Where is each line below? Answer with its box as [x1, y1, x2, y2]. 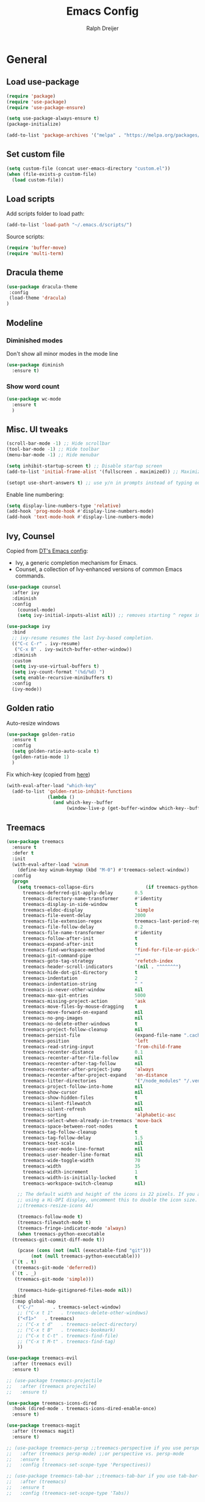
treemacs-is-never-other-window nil [22, 986, 143, 993]
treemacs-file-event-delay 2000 [22, 913, 146, 919]
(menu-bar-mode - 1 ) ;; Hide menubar [6, 452, 99, 458]
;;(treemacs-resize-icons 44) [17, 1202, 95, 1209]
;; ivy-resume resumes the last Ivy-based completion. [12, 635, 154, 641]
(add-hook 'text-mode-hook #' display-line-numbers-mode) [6, 514, 154, 520]
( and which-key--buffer [52, 799, 113, 806]
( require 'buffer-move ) [6, 245, 67, 251]
